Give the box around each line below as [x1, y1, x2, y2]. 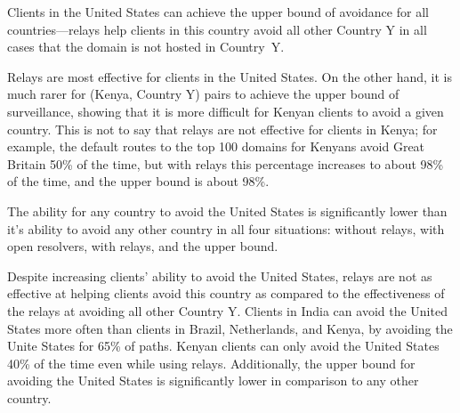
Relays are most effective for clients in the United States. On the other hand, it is [7, 67, 452, 85]
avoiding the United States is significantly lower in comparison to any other [7, 371, 419, 390]
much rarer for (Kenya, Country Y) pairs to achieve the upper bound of [7, 85, 399, 103]
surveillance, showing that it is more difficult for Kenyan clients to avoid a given [7, 101, 444, 120]
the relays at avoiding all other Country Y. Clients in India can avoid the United [7, 301, 448, 320]
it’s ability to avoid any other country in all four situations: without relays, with [7, 219, 445, 238]
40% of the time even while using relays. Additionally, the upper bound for [7, 353, 416, 372]
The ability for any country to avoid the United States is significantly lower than [7, 201, 448, 220]
